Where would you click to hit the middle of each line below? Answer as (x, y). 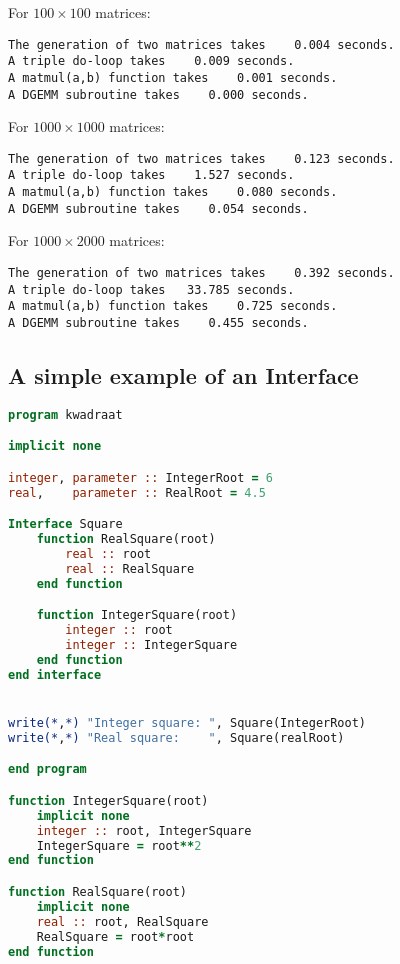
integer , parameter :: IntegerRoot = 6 (140, 477)
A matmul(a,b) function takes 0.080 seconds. (173, 192)
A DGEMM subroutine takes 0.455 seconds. (158, 323)
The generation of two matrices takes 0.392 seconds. (201, 273)
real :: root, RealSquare (122, 921)
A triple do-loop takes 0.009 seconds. (151, 61)
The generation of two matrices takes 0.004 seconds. (201, 44)
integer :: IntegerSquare (151, 645)
